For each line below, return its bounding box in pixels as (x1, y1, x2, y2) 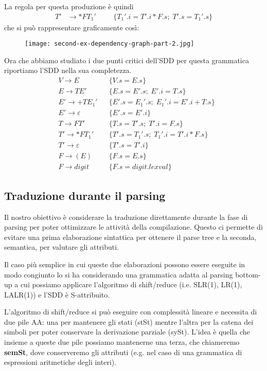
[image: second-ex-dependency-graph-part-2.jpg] (25, 40, 194, 48)
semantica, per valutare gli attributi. (4, 242, 119, 252)
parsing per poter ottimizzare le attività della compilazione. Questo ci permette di (4, 221, 263, 232)
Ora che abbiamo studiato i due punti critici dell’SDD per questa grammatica (4, 54, 249, 65)
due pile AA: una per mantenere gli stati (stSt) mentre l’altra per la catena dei (4, 316, 254, 327)
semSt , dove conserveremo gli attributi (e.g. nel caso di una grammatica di (4, 346, 242, 357)
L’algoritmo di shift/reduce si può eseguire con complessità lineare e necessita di (4, 306, 257, 317)
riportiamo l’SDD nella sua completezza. (4, 65, 132, 76)
